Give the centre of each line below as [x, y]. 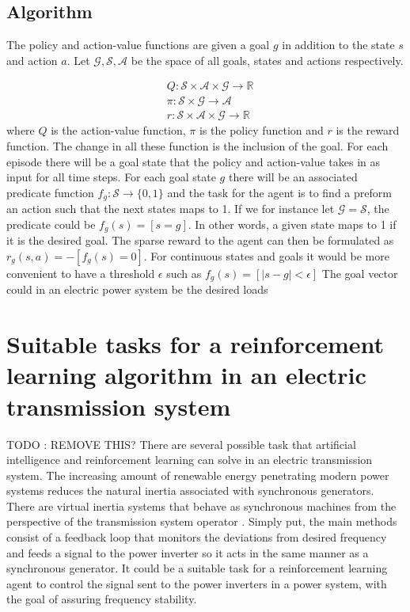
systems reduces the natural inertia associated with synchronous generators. [190, 490]
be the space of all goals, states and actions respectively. [267, 60]
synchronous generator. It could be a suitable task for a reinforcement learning [197, 568]
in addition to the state [338, 45]
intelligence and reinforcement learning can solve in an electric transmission [190, 460]
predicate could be [51, 224]
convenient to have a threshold [81, 273]
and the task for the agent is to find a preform [279, 192]
